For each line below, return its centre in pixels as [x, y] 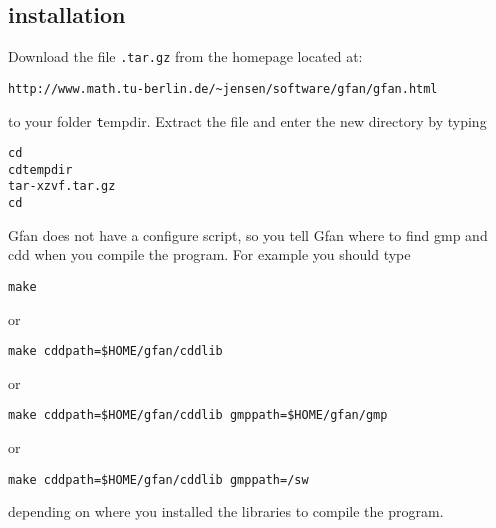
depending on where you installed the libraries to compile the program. [226, 511]
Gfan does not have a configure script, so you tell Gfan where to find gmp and [248, 234]
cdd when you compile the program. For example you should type [209, 254]
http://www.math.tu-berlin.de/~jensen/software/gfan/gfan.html [223, 88]
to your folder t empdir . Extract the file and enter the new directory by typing [247, 120]
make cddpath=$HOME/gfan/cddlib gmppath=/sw [158, 479]
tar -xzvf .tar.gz [62, 186]
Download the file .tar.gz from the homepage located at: [185, 56]
